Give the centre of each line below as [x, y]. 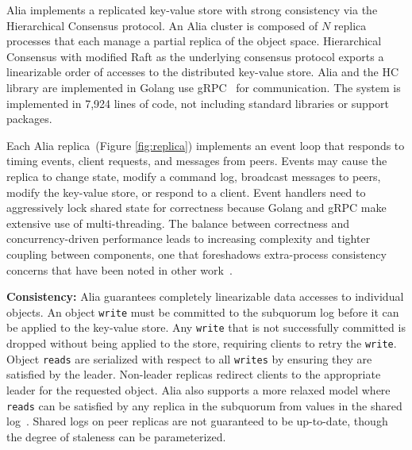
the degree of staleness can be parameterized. [116, 436]
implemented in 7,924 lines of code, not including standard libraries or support [198, 103]
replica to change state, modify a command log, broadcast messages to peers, [194, 176]
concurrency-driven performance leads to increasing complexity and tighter [189, 238]
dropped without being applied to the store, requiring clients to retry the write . [202, 343]
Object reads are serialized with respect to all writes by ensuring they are [189, 358]
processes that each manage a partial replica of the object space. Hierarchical [194, 41]
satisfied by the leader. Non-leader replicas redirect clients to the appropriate [194, 374]
